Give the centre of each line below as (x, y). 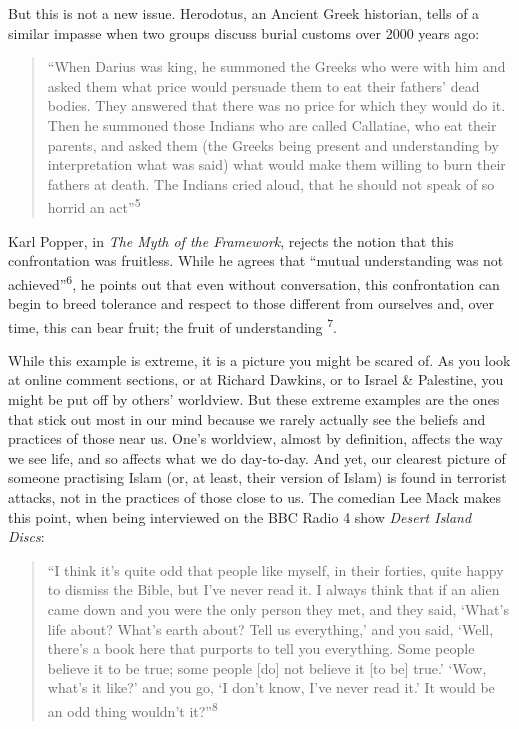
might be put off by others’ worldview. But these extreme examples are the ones (254, 399)
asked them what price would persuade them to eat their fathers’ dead (263, 85)
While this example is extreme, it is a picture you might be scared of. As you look (259, 359)
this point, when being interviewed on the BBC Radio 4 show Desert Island (240, 516)
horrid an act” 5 (94, 205)
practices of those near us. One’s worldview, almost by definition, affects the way (255, 438)
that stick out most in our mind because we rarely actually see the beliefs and (247, 418)
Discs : (26, 536)
